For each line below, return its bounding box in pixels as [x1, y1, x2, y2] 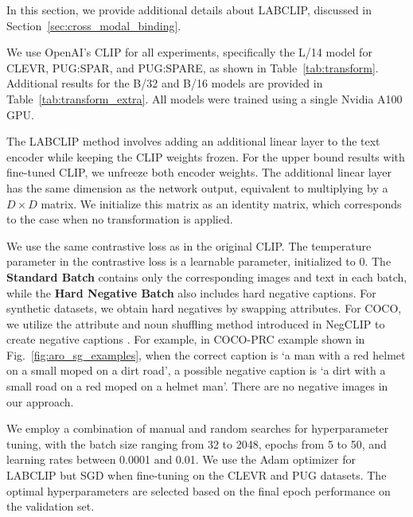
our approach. [6, 393, 74, 410]
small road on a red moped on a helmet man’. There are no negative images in [6, 378, 388, 395]
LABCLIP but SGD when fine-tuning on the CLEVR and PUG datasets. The [6, 467, 387, 484]
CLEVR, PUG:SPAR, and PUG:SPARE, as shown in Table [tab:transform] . [6, 59, 379, 76]
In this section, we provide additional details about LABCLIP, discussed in [6, 2, 372, 17]
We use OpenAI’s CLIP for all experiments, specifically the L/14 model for [6, 44, 372, 60]
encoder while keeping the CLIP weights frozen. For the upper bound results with [6, 148, 405, 165]
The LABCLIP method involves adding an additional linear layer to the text [6, 133, 380, 150]
